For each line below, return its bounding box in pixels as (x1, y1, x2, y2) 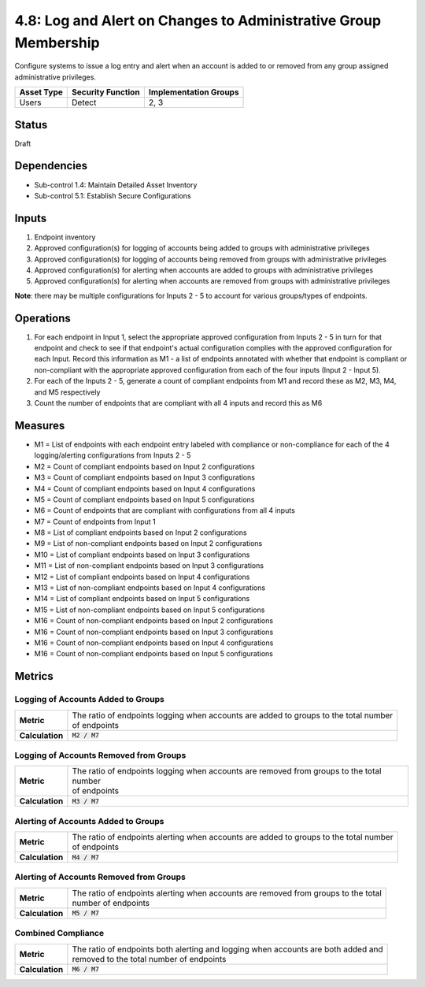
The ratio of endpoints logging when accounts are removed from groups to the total (72, 766, 382, 777)
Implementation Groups (148, 87, 239, 98)
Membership (14, 34, 100, 51)
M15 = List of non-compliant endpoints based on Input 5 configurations (34, 605, 265, 614)
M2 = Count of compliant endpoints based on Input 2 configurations (34, 462, 255, 471)
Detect (72, 97, 97, 108)
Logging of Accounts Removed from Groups (14, 749, 187, 760)
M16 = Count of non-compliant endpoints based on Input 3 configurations (34, 627, 274, 636)
